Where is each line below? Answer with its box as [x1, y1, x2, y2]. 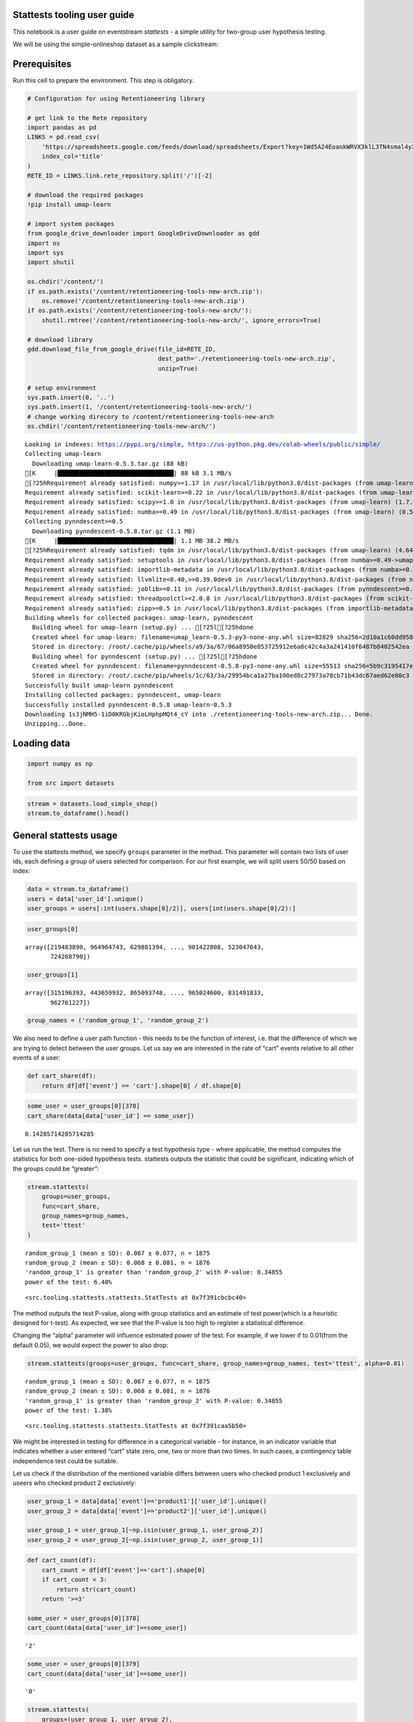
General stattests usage [12, 829, 118, 841]
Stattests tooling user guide [12, 9, 134, 21]
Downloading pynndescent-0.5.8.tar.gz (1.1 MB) [32, 527, 196, 535]
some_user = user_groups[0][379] [27, 1660, 140, 1668]
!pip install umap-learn [27, 200, 112, 209]
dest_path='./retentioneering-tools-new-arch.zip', [158, 355, 337, 363]
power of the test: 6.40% [25, 1278, 113, 1286]
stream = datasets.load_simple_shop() [27, 800, 158, 807]
